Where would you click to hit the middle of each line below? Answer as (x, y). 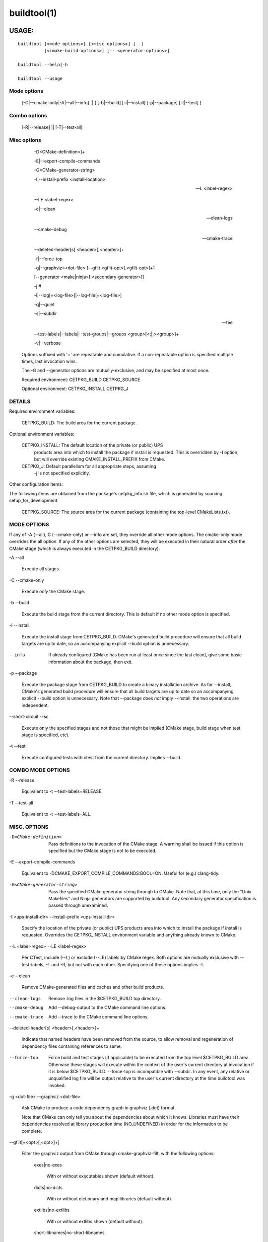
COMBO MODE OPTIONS (40, 770)
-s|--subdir (45, 313)
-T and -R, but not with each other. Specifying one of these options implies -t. (125, 964)
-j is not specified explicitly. (62, 473)
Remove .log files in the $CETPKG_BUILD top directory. (105, 998)
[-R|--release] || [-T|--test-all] (52, 127)
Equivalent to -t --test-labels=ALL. (57, 814)
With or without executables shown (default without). (100, 1176)
